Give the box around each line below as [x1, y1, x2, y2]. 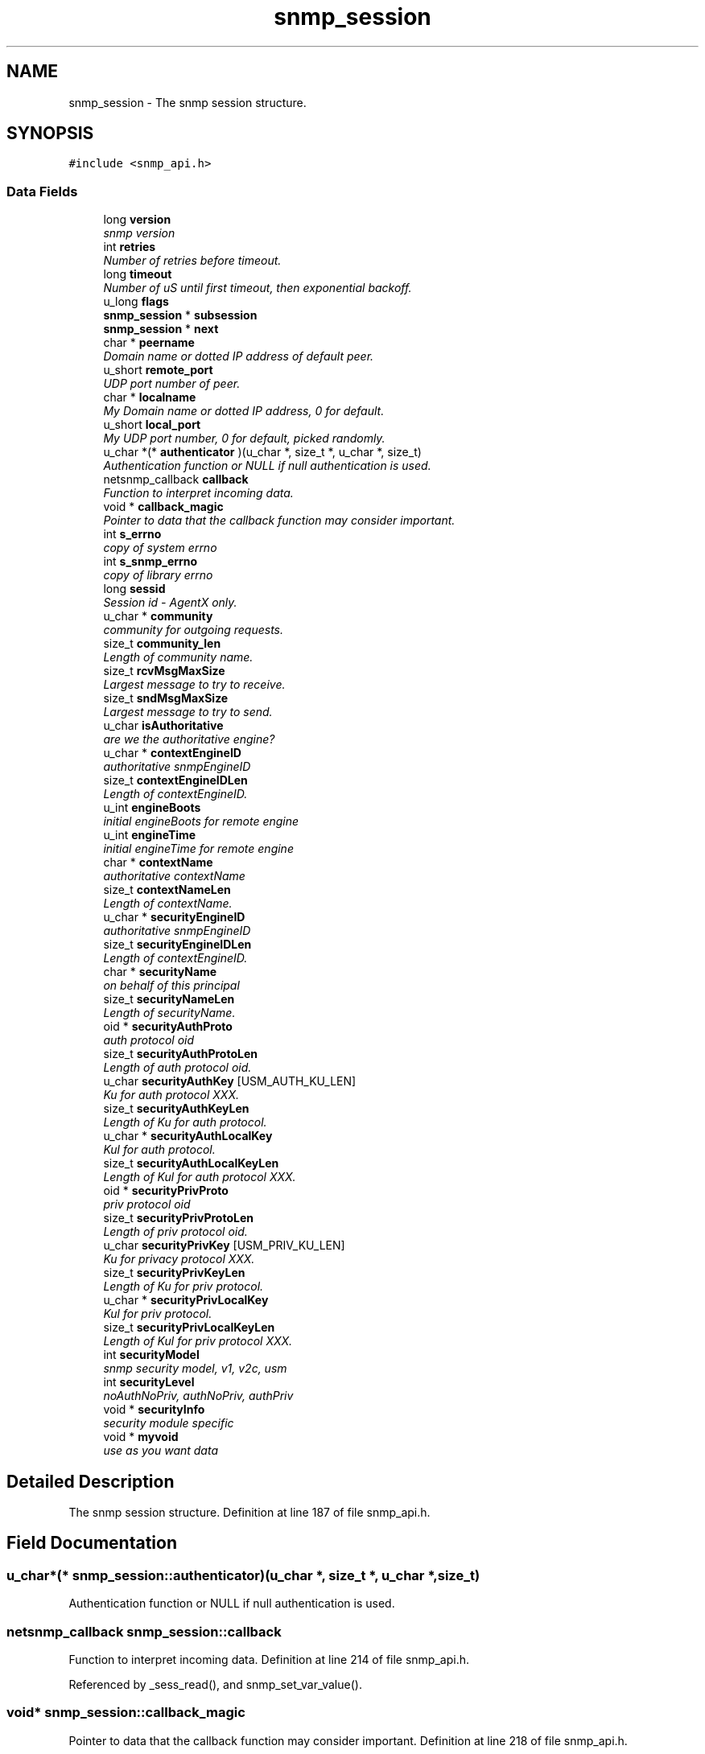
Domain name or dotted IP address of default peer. [103, 349, 374, 364]
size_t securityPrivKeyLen [103, 1266, 245, 1280]
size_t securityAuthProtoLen [103, 1047, 258, 1061]
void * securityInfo [103, 1402, 205, 1417]
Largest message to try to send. [103, 705, 273, 719]
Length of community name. [103, 650, 254, 665]
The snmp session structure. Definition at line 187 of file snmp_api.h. [68, 1505, 431, 1520]
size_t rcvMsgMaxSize [103, 664, 225, 678]
